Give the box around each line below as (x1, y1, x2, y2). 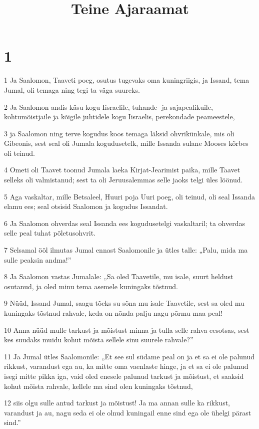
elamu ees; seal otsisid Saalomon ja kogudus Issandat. (4, 201, 168, 211)
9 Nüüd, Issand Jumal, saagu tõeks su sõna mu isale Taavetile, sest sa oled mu (4, 298, 244, 308)
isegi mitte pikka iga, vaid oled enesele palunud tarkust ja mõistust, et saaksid (4, 370, 244, 381)
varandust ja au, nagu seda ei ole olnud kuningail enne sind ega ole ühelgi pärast (4, 407, 251, 417)
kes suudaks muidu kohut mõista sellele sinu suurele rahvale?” (4, 334, 193, 345)
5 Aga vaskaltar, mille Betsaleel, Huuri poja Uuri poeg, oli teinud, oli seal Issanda (4, 191, 255, 201)
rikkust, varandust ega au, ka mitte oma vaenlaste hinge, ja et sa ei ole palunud (4, 361, 248, 371)
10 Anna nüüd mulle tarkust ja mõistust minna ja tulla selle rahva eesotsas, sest (4, 324, 249, 335)
